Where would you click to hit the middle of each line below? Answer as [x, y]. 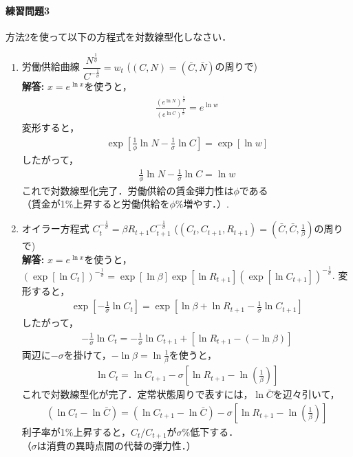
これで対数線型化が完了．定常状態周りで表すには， [137, 394]
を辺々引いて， [306, 394]
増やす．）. [206, 204]
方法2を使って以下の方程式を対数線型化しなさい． [119, 36]
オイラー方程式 [55, 228]
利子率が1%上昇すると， [76, 431]
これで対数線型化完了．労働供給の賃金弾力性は [128, 190]
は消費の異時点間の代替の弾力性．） [116, 446]
